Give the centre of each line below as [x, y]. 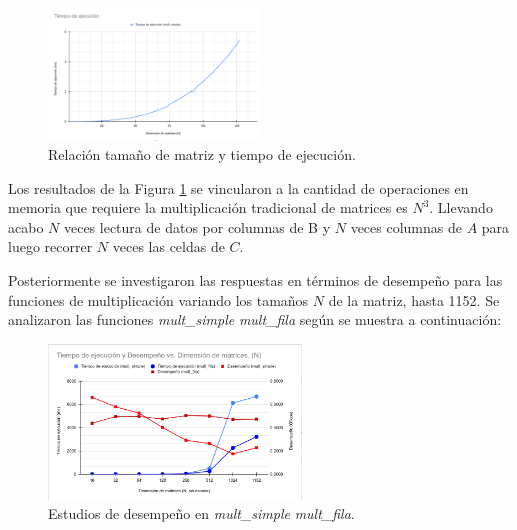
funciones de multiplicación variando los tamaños [158, 299]
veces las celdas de [168, 246]
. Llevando [461, 207]
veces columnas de [406, 226]
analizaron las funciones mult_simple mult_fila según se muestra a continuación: [255, 319]
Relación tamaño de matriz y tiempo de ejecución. [202, 154]
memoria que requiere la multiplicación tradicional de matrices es [208, 207]
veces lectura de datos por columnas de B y [197, 226]
